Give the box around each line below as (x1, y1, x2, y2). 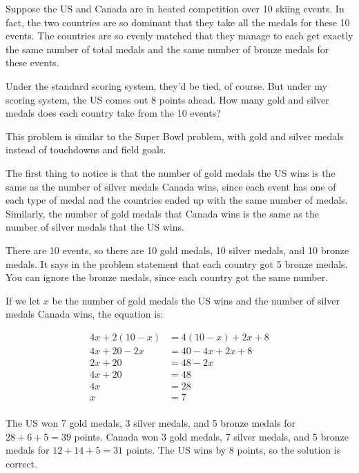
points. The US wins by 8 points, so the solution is (126, 443, 341, 457)
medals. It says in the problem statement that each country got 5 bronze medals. (6, 256, 348, 271)
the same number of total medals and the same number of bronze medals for (6, 41, 329, 56)
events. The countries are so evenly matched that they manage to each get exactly (6, 28, 353, 43)
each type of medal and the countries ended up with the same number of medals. (6, 193, 348, 207)
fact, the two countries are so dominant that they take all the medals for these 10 (6, 15, 350, 29)
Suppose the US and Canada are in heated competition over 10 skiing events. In (6, 1, 345, 15)
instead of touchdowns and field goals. (6, 142, 166, 157)
